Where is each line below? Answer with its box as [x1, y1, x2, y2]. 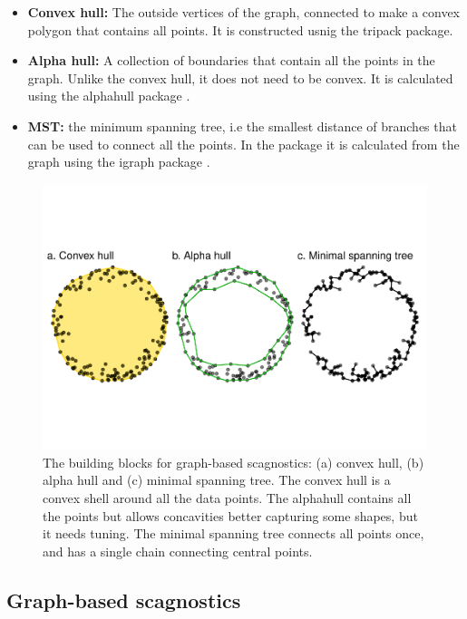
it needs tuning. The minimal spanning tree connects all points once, [43, 524, 424, 543]
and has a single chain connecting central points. [43, 541, 313, 560]
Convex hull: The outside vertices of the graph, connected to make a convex [27, 3, 461, 21]
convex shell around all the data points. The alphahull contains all [43, 488, 412, 508]
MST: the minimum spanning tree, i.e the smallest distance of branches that [27, 116, 457, 135]
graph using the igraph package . [27, 152, 210, 171]
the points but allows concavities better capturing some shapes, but [43, 506, 418, 525]
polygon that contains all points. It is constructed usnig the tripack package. [27, 20, 453, 39]
